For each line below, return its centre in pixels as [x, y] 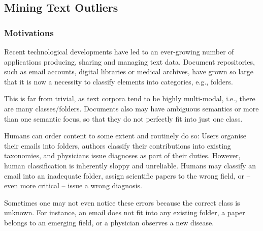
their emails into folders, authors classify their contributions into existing [118, 145]
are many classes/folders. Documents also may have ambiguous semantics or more [131, 108]
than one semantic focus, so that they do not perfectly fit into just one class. [123, 118]
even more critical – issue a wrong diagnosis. [73, 185]
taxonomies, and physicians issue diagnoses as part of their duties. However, [122, 155]
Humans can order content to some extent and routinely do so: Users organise [125, 136]
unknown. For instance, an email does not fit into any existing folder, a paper [125, 212]
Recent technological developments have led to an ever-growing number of [119, 51]
